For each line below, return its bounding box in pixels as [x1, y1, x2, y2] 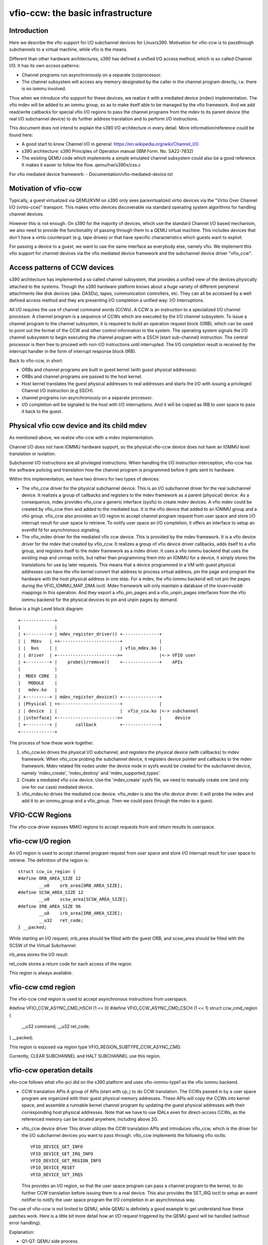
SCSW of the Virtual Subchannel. [9, 942, 77, 948]
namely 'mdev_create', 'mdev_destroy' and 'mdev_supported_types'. [21, 770, 161, 776]
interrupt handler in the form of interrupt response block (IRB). [9, 349, 136, 355]
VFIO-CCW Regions [9, 811, 72, 819]
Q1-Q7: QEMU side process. [21, 1238, 79, 1244]
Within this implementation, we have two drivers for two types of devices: [9, 476, 160, 482]
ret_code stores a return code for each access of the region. [9, 961, 133, 967]
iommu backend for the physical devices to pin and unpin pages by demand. [21, 597, 178, 603]
